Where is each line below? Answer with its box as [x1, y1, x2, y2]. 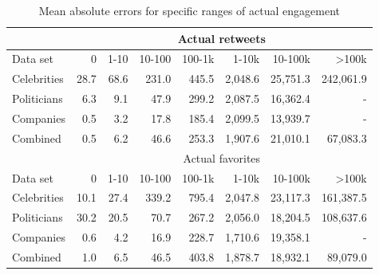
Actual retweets [177, 29, 266, 46]
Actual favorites [183, 149, 261, 166]
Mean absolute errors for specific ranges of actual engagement [38, 2, 340, 18]
